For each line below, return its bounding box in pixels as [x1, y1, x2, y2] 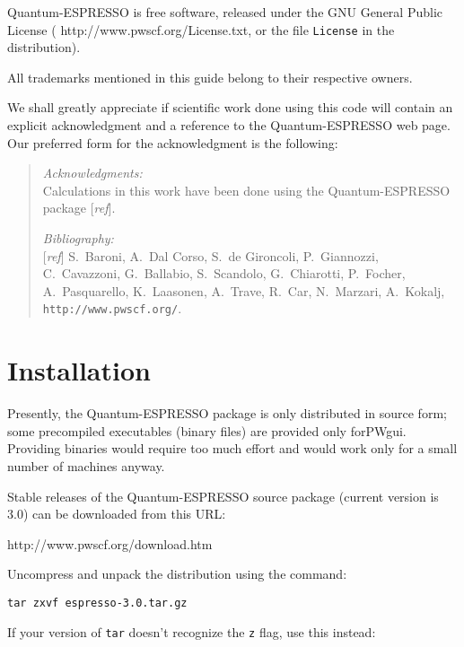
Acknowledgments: [42, 163, 143, 182]
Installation [7, 352, 151, 389]
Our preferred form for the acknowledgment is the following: [7, 133, 338, 152]
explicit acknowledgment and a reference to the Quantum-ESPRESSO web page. [7, 116, 451, 135]
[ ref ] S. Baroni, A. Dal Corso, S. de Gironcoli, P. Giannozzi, [42, 246, 379, 265]
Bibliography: [42, 229, 114, 247]
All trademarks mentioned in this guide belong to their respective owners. [7, 67, 413, 86]
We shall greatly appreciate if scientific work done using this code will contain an [7, 98, 453, 117]
